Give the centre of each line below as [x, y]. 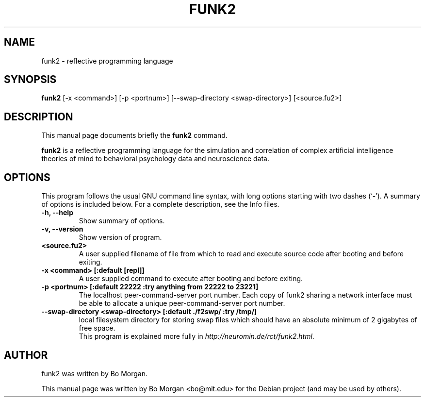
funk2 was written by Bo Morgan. [95, 373]
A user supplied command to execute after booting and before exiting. [191, 279]
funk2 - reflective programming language [107, 61]
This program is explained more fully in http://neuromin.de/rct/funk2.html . [196, 336]
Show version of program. [120, 237]
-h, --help [57, 213]
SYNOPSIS [30, 80]
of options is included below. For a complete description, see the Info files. [160, 204]
